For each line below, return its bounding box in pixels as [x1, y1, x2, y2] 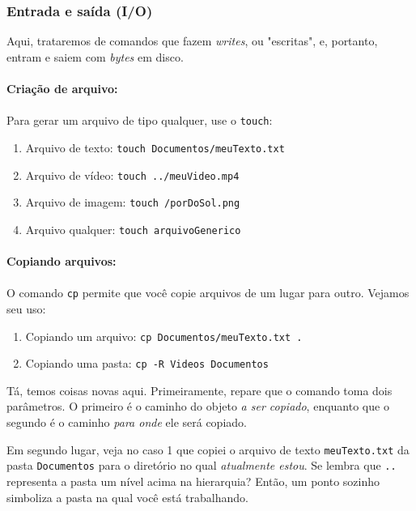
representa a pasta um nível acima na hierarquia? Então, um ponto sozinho [6, 472, 380, 489]
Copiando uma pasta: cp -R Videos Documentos [25, 355, 269, 372]
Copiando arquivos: [6, 253, 117, 270]
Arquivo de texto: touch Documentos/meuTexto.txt [25, 138, 285, 155]
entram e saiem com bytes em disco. [6, 48, 184, 65]
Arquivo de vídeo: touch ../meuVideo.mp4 [25, 166, 240, 183]
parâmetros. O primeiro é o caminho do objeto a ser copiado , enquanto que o [6, 398, 389, 415]
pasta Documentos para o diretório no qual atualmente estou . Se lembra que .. [6, 457, 397, 474]
